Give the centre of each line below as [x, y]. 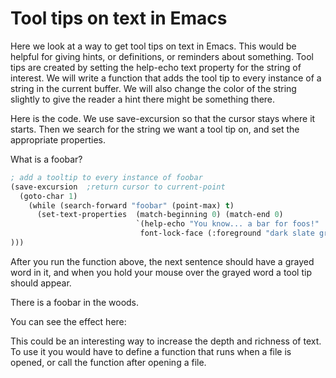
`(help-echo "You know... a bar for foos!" [227, 224]
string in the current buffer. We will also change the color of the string [153, 88]
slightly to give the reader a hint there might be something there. [143, 99]
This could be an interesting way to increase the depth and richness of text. [166, 341]
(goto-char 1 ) [48, 196]
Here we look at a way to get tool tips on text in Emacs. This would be [153, 46]
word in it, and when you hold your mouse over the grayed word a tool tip [161, 272]
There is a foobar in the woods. [75, 302]
